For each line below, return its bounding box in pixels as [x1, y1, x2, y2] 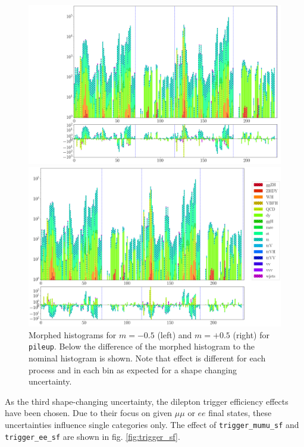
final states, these [208, 407, 272, 419]
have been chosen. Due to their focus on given [5, 407, 173, 419]
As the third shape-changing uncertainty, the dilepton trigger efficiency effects [5, 395, 289, 407]
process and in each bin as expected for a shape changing [29, 363, 237, 376]
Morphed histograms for [29, 328, 117, 341]
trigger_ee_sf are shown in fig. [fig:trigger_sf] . [5, 430, 180, 442]
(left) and [157, 328, 192, 341]
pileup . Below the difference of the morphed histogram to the [29, 340, 255, 352]
